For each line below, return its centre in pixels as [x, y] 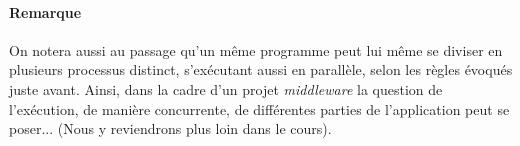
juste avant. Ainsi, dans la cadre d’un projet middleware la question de [226, 88]
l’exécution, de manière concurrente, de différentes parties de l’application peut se [259, 108]
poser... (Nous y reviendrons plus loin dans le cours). [170, 128]
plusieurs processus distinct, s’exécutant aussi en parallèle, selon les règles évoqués [261, 69]
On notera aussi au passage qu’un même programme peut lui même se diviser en [256, 49]
